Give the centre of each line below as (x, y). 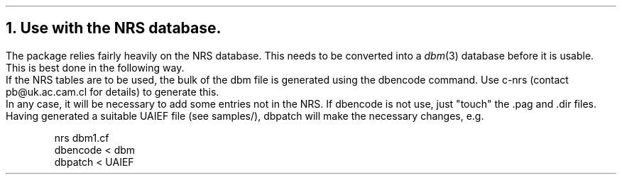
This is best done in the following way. (95, 67)
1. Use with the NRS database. (114, 28)
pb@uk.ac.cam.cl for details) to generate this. (113, 91)
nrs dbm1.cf (82, 137)
